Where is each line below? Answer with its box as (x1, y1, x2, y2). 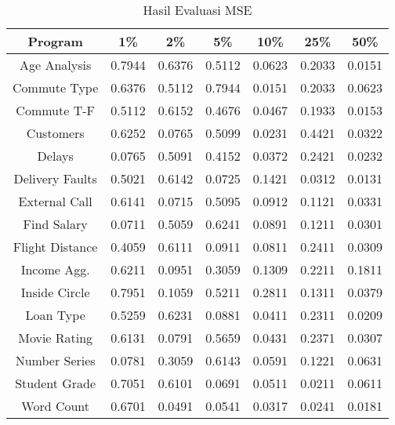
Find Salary (23, 215, 88, 233)
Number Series (15, 351, 96, 369)
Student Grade (15, 374, 96, 392)
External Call (18, 192, 92, 210)
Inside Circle (20, 283, 90, 301)
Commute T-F (16, 101, 95, 119)
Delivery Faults (13, 169, 97, 187)
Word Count (21, 397, 90, 415)
